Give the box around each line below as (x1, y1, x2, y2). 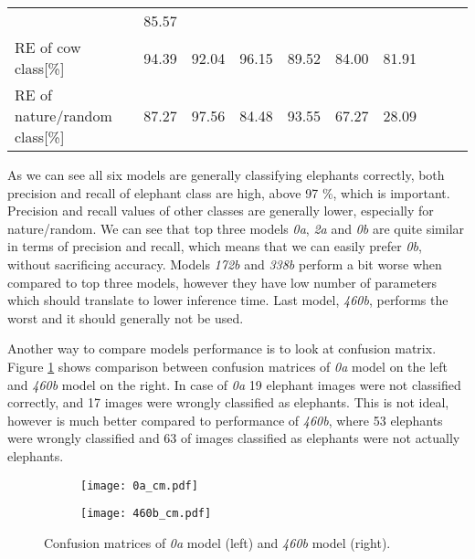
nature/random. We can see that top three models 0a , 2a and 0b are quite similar (7, 218, 465, 237)
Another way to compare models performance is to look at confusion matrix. (7, 339, 437, 358)
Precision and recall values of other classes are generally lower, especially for (7, 201, 434, 220)
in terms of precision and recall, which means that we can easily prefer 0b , (7, 237, 422, 256)
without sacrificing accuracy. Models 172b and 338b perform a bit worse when (7, 254, 442, 273)
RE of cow (15, 37, 81, 58)
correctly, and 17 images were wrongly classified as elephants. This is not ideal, (7, 393, 449, 412)
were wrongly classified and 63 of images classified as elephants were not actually (7, 428, 460, 448)
